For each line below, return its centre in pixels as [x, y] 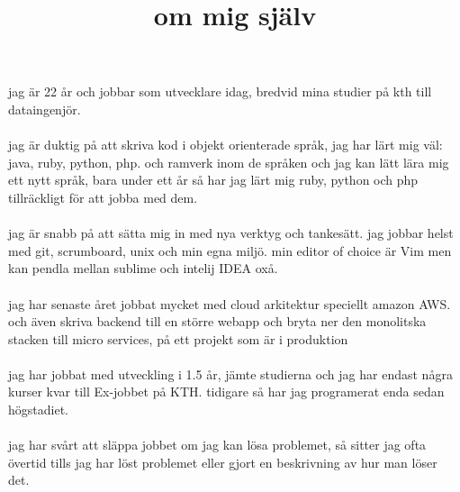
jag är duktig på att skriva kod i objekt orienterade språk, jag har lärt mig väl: [225, 145]
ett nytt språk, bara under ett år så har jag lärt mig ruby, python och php [213, 180]
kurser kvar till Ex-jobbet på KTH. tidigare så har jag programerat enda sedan [226, 392]
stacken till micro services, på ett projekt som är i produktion [178, 338]
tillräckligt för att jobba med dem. [103, 197]
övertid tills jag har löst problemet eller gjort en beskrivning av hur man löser [223, 462]
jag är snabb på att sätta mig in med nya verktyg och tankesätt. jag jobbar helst [231, 233]
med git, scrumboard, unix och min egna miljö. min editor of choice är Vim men [230, 250]
